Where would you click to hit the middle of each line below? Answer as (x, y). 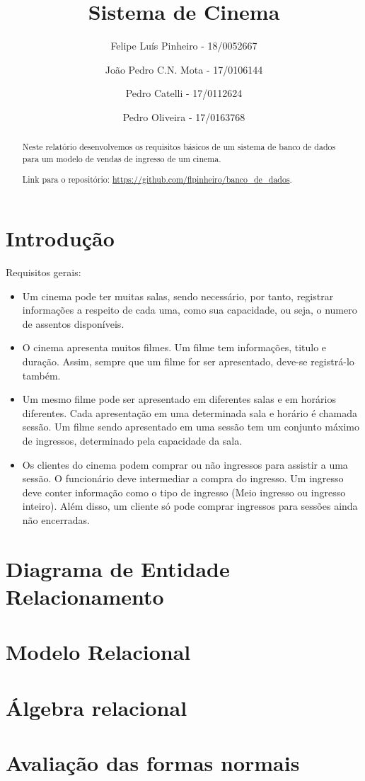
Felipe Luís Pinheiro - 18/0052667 (184, 46)
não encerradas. (56, 520)
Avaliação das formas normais (153, 763)
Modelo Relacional (98, 652)
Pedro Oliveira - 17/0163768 (184, 116)
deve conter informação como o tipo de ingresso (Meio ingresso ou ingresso (184, 492)
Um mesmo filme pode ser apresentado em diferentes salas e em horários (179, 399)
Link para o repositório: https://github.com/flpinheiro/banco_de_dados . (157, 179)
